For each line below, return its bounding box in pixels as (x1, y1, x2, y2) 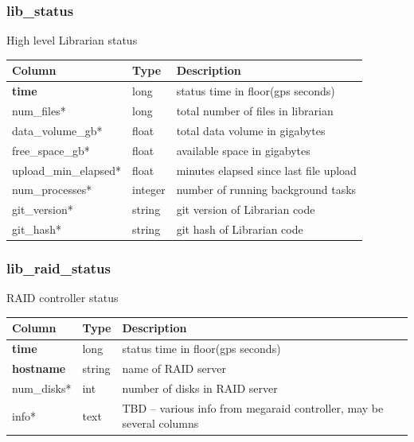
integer (132, 181, 166, 198)
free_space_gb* (12, 142, 90, 158)
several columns (122, 415, 199, 432)
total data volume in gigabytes (176, 122, 326, 138)
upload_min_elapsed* (12, 161, 121, 178)
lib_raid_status (6, 258, 111, 278)
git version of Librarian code (176, 201, 315, 218)
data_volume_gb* (12, 122, 103, 138)
